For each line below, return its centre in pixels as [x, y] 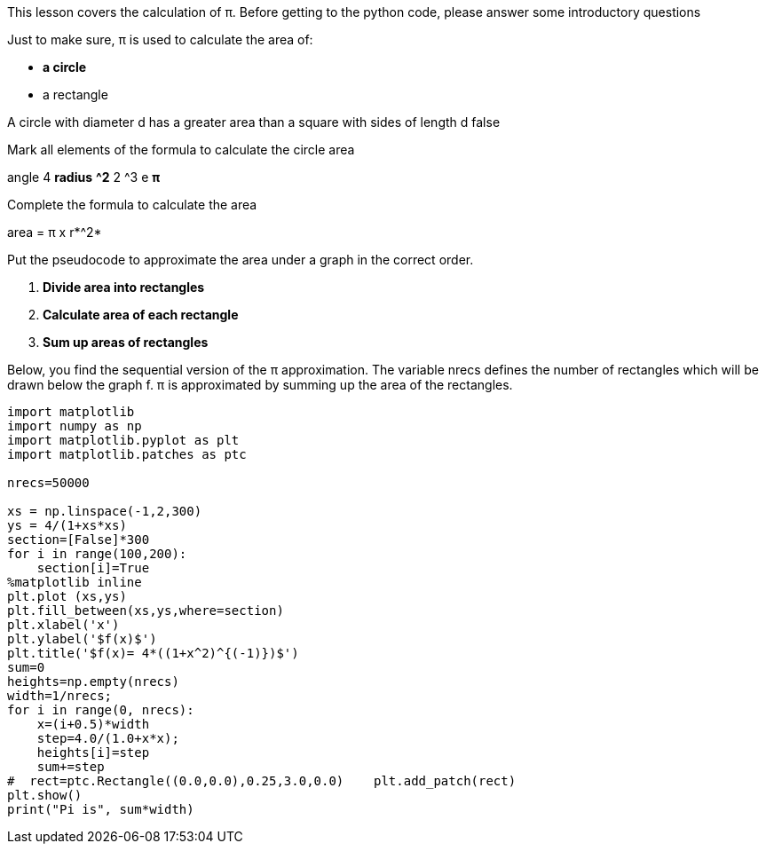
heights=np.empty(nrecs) [93, 682]
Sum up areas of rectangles [126, 342]
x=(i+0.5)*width [93, 724]
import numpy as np [75, 426]
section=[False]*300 [79, 540]
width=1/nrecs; [60, 696]
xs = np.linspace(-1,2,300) [105, 511]
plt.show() [45, 795]
